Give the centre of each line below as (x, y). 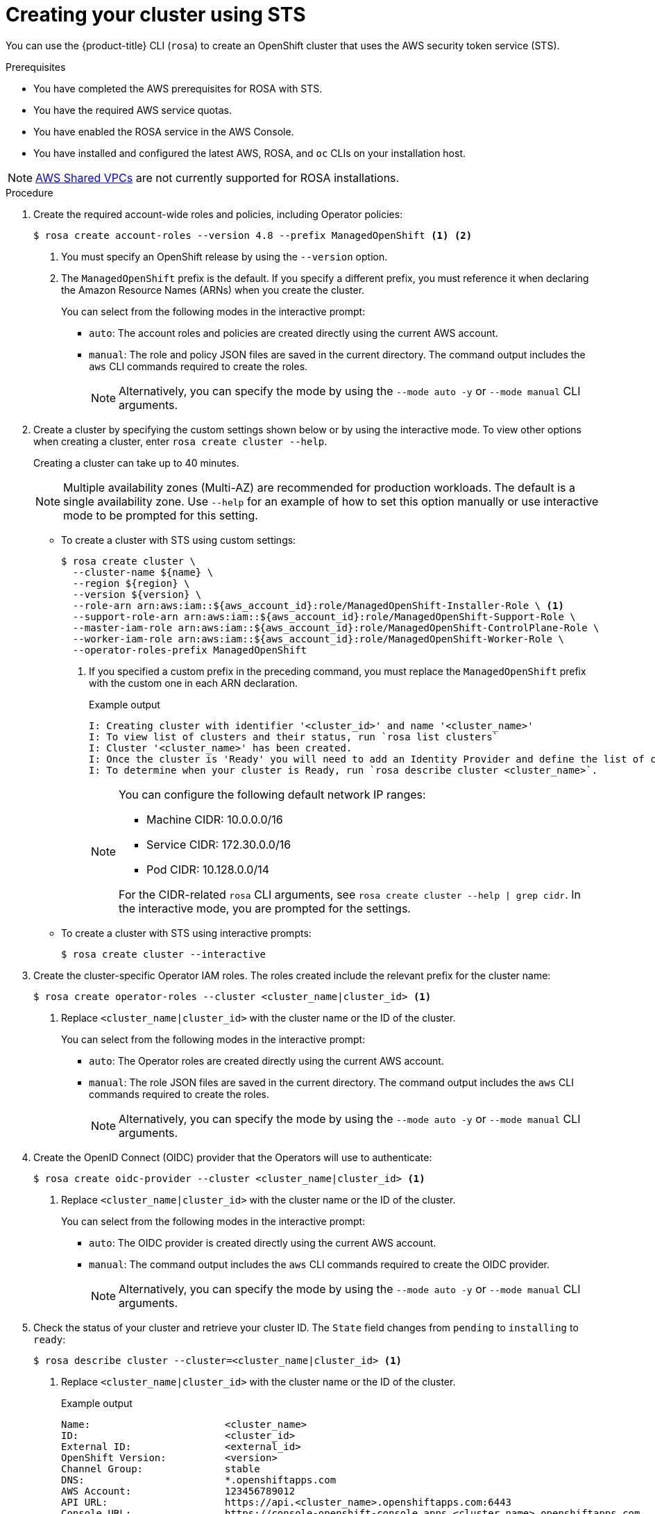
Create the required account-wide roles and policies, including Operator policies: (218, 214)
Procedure (29, 192)
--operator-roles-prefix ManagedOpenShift (190, 650)
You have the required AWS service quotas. (133, 110)
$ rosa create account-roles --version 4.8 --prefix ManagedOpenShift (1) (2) (253, 235)
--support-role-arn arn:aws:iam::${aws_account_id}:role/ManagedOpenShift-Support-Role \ (324, 616)
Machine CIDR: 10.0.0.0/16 (215, 819)
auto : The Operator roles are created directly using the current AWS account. (266, 1060)
